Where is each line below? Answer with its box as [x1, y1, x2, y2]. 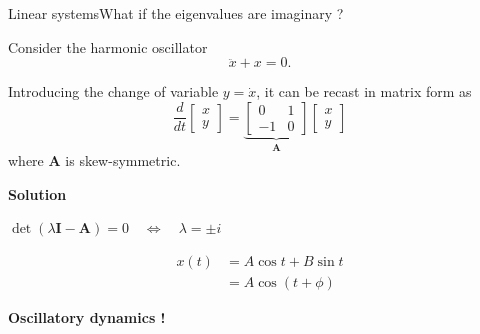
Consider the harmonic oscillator [8, 36, 208, 57]
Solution [8, 183, 67, 204]
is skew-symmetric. [65, 150, 181, 171]
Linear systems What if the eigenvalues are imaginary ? [8, 3, 344, 23]
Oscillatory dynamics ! [8, 307, 166, 328]
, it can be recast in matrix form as [256, 81, 472, 102]
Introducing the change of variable [8, 81, 219, 102]
